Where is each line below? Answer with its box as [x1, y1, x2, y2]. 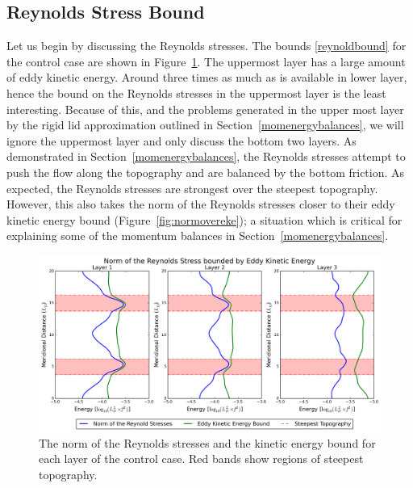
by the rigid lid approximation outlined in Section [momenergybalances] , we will [6, 116, 404, 133]
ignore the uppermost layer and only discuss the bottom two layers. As [6, 132, 357, 149]
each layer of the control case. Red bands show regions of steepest [39, 450, 364, 467]
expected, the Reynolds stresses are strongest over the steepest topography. [6, 179, 378, 196]
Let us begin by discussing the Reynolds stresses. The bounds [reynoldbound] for [6, 37, 407, 54]
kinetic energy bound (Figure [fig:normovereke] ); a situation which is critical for [6, 211, 403, 228]
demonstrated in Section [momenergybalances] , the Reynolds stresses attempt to [6, 148, 406, 165]
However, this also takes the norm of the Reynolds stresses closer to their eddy [6, 196, 395, 212]
